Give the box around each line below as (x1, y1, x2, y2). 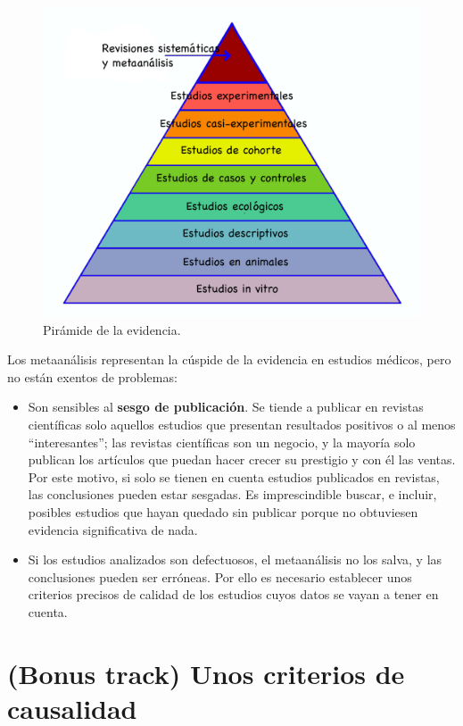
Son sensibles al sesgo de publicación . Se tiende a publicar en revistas (28, 397, 424, 416)
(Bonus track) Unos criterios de (7, 655, 405, 691)
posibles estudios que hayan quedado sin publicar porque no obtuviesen (28, 502, 418, 521)
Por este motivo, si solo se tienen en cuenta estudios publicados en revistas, (28, 467, 440, 486)
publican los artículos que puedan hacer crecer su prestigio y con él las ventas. (28, 450, 456, 469)
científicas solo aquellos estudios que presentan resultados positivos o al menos (28, 414, 456, 433)
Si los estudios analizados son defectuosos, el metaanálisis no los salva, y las (28, 550, 442, 569)
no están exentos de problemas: (7, 367, 178, 386)
